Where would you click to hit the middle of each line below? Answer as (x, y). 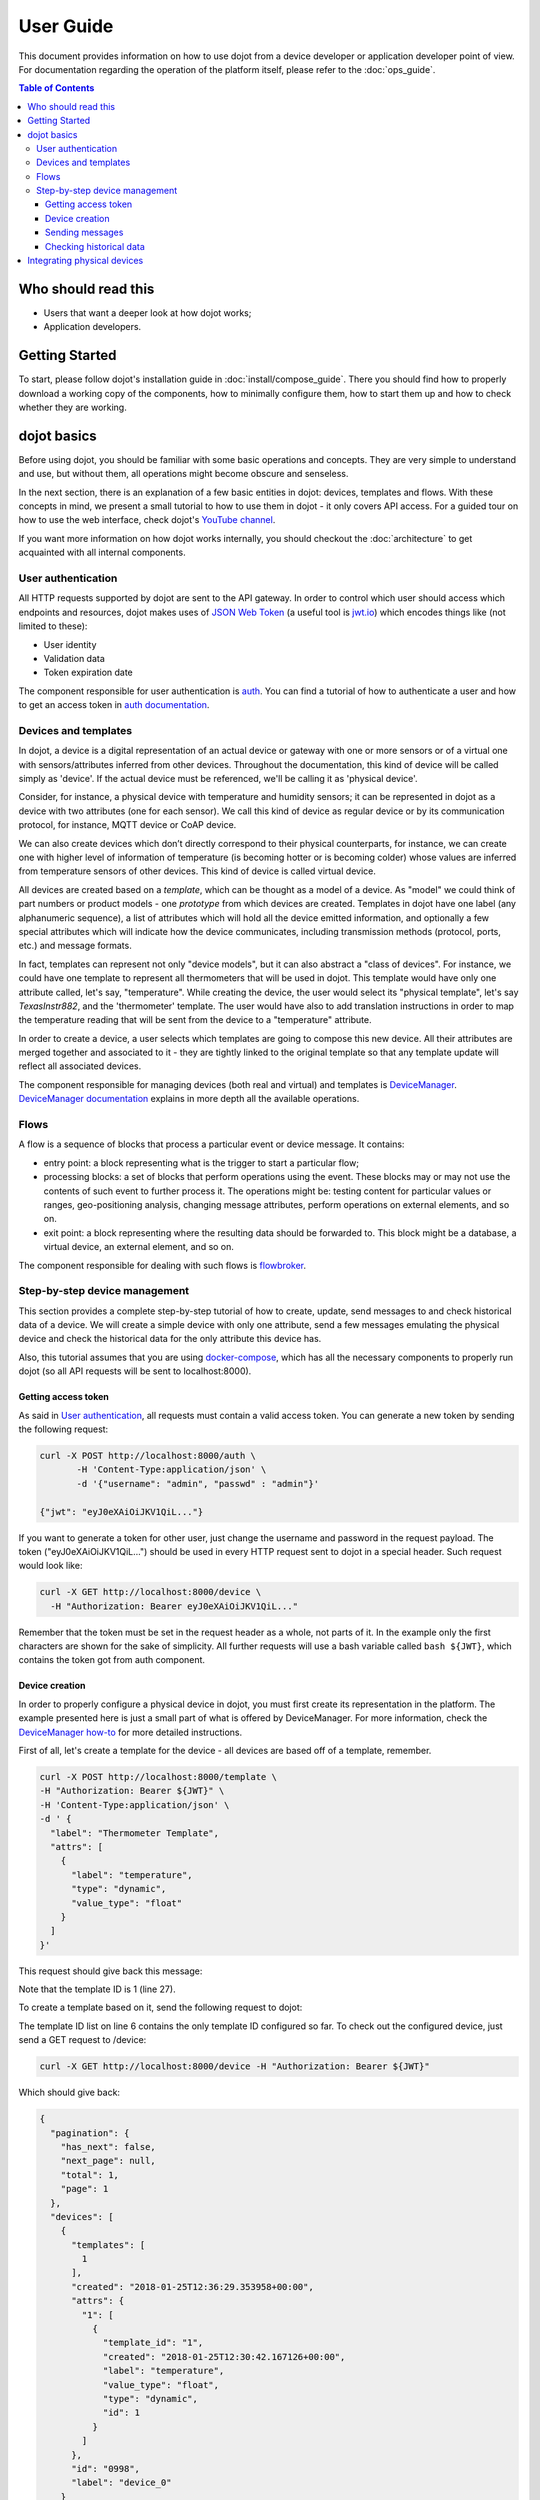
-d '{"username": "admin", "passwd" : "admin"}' (198, 1483)
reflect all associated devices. (80, 1066)
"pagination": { (90, 2133)
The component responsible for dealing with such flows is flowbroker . (162, 1265)
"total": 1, (90, 2174)
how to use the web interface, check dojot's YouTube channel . (147, 520)
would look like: (50, 1566)
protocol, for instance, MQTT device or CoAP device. (127, 825)
